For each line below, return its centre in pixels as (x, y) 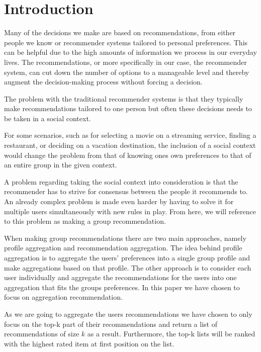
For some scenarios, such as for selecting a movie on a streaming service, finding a (130, 135)
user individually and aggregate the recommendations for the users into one (120, 277)
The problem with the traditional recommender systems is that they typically (124, 98)
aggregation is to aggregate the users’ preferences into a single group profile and (127, 257)
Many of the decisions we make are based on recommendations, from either (120, 32)
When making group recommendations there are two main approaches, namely (125, 238)
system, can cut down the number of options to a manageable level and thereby (127, 72)
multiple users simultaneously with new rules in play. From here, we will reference (130, 211)
